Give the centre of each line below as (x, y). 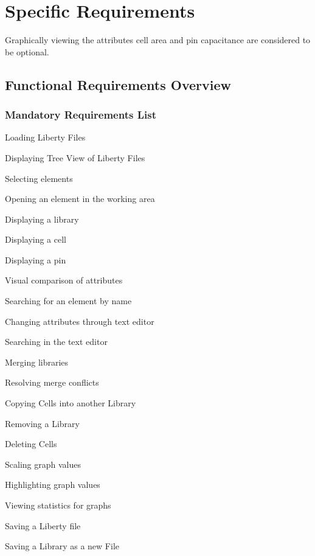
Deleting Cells (31, 444)
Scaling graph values (43, 464)
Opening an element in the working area (80, 199)
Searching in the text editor (56, 342)
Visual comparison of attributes (64, 280)
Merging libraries (37, 362)
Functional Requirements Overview (118, 84)
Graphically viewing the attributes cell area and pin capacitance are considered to (158, 40)
